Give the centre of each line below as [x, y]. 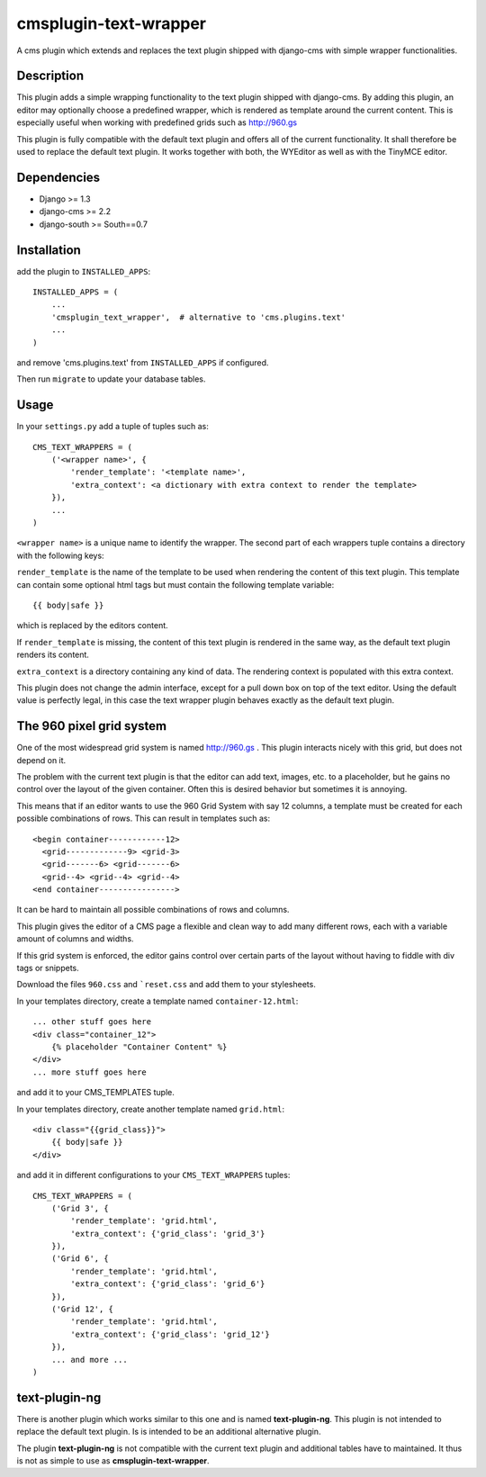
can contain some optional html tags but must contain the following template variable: [175, 584]
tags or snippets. [48, 968]
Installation [49, 250]
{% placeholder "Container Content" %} [139, 1047]
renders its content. [53, 655]
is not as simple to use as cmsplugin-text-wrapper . [113, 1461]
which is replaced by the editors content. [92, 626]
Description [50, 76]
